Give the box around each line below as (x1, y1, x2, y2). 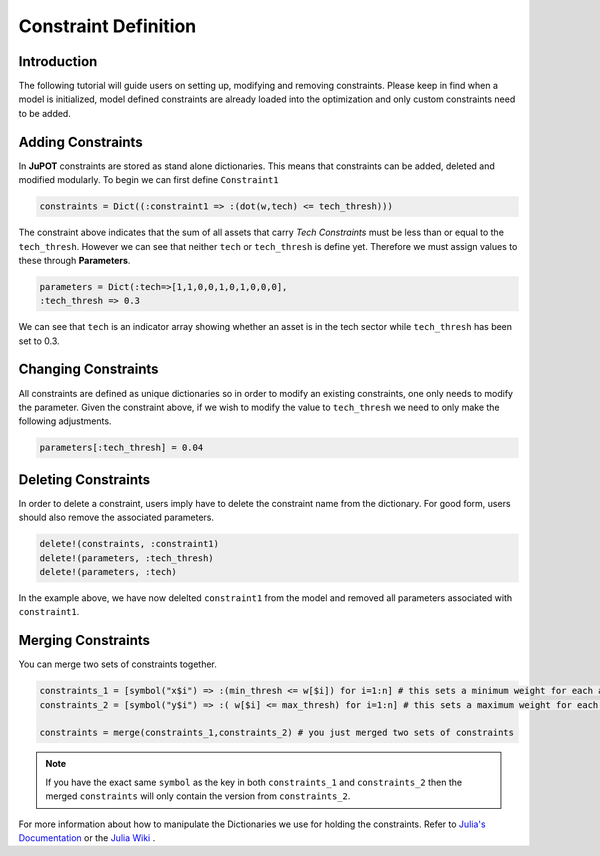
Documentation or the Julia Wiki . (18, 831, 156, 844)
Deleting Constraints (18, 471, 151, 488)
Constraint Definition (18, 15, 197, 37)
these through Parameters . (18, 254, 131, 266)
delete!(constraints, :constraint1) (39, 538, 220, 550)
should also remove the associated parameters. (18, 511, 215, 524)
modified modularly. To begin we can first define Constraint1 (18, 174, 279, 186)
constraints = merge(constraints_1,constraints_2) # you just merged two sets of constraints (39, 727, 515, 739)
